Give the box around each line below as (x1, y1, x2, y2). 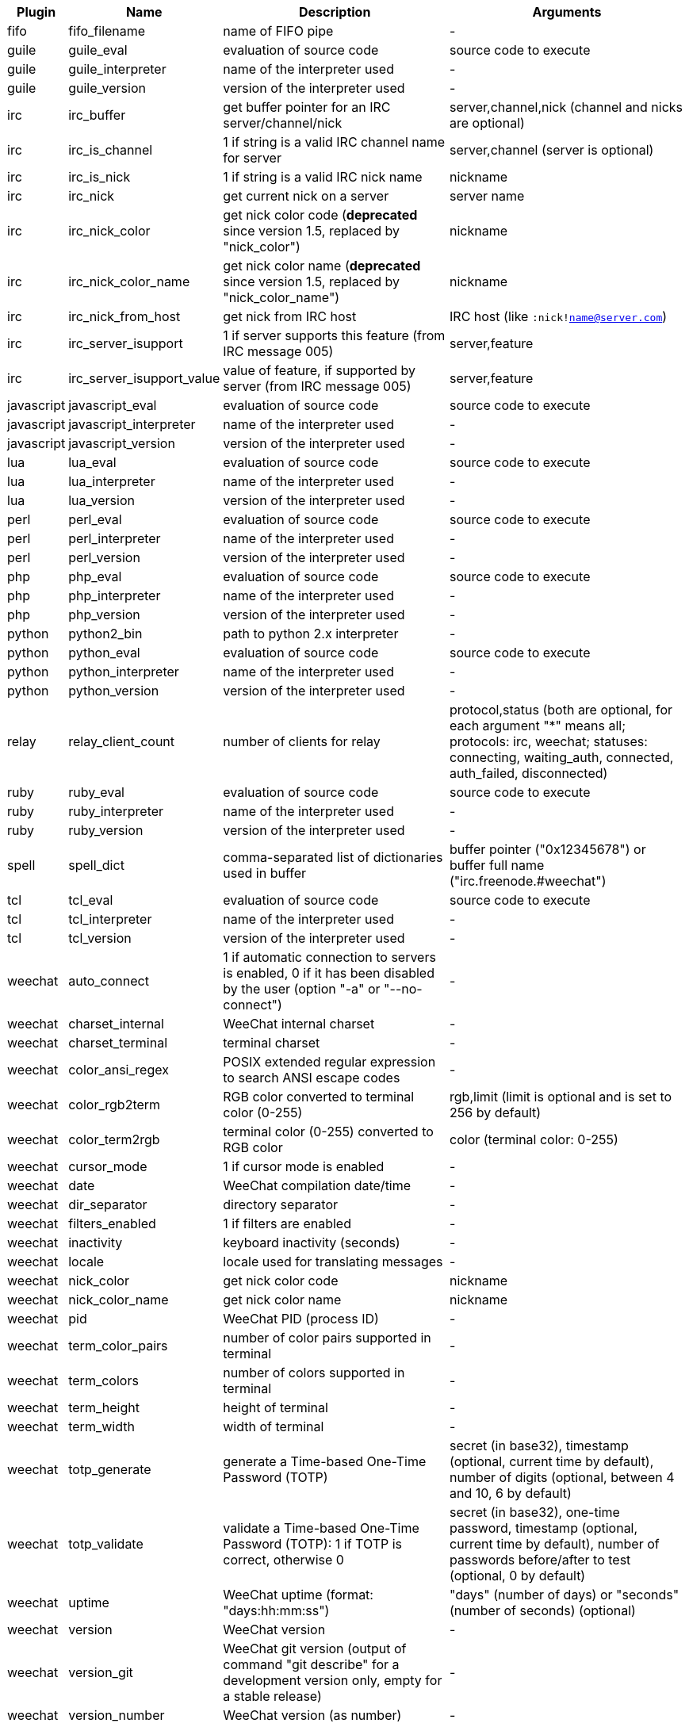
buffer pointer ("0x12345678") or (450, 841, 646, 857)
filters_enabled (68, 1216, 156, 1231)
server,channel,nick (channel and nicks (450, 99, 683, 115)
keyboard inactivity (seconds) (223, 1235, 400, 1250)
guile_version (68, 80, 146, 96)
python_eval (68, 645, 140, 661)
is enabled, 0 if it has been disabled (223, 965, 434, 981)
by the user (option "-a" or (223, 981, 381, 997)
